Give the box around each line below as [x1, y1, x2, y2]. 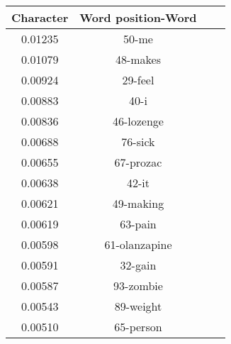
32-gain [120, 257, 157, 273]
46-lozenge [112, 113, 164, 129]
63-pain [120, 216, 157, 232]
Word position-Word [79, 9, 197, 26]
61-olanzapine [104, 236, 172, 253]
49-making [112, 195, 164, 211]
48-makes [115, 51, 161, 67]
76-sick [121, 133, 155, 150]
